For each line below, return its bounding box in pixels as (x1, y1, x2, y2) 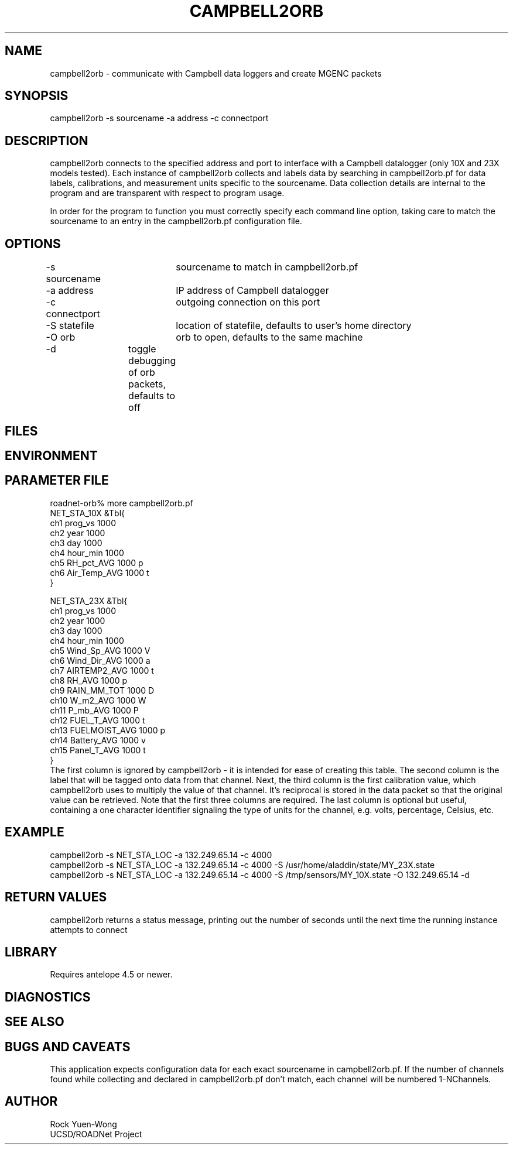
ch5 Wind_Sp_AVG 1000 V (50, 645, 151, 656)
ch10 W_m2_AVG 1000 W (50, 695, 146, 705)
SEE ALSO (5, 1014, 64, 1030)
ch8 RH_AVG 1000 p (50, 675, 128, 685)
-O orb (46, 331, 76, 344)
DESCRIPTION (5, 133, 88, 148)
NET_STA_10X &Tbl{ (50, 507, 125, 518)
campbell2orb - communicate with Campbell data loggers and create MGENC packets (50, 68, 382, 78)
